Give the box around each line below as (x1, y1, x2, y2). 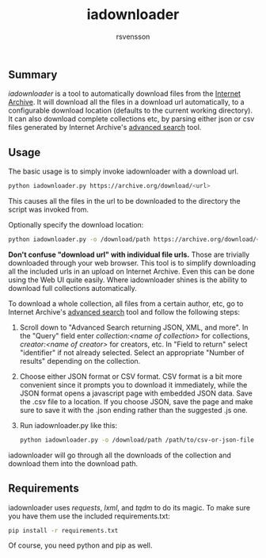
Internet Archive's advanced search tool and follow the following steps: (8, 307, 240, 316)
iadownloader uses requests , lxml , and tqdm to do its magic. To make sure (8, 503, 251, 512)
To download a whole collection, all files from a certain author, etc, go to (8, 299, 244, 308)
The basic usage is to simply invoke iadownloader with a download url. (8, 166, 239, 176)
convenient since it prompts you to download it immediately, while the (19, 380, 248, 389)
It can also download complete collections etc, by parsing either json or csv (8, 114, 255, 124)
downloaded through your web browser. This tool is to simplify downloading (8, 258, 256, 267)
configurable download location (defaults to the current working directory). (8, 105, 253, 116)
